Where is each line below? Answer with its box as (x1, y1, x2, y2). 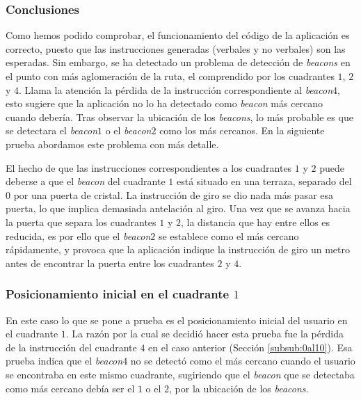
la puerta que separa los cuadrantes (6, 214, 157, 229)
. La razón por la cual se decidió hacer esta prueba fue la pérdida (65, 326, 344, 341)
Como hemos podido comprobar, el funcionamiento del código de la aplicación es (6, 28, 350, 42)
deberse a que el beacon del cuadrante (6, 174, 166, 189)
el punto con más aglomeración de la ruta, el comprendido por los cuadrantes (6, 69, 335, 83)
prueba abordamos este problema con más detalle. (6, 136, 219, 151)
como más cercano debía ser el (6, 381, 135, 395)
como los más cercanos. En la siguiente (159, 123, 325, 138)
